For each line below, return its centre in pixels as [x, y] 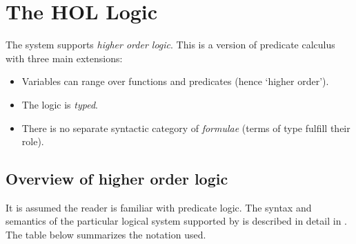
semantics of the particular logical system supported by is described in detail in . [176, 221]
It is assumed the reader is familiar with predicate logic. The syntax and [159, 207]
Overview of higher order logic [117, 179]
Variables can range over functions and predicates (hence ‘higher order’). [175, 81]
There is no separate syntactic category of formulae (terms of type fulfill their [186, 128]
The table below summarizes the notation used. [106, 235]
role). [33, 141]
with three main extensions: [64, 58]
